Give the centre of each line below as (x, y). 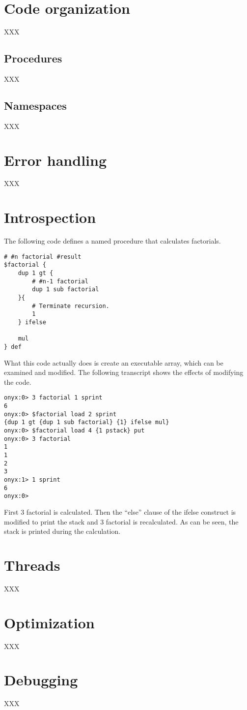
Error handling (55, 160)
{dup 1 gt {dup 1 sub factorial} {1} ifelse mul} (87, 422)
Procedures (33, 58)
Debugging (41, 680)
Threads (32, 565)
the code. (18, 382)
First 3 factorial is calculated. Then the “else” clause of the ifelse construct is (120, 511)
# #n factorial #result (43, 257)
